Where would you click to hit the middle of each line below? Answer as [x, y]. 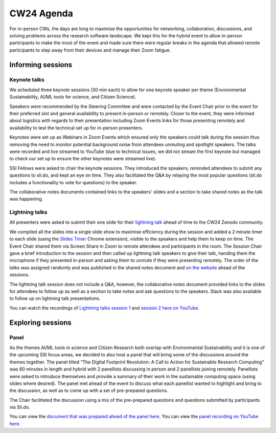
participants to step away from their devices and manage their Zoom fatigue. [90, 50]
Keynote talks [27, 79]
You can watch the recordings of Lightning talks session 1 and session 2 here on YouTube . [104, 308]
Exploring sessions [40, 322]
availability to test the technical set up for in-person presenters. [76, 127]
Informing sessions [41, 65]
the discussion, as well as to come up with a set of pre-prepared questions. [89, 391]
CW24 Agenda [41, 13]
